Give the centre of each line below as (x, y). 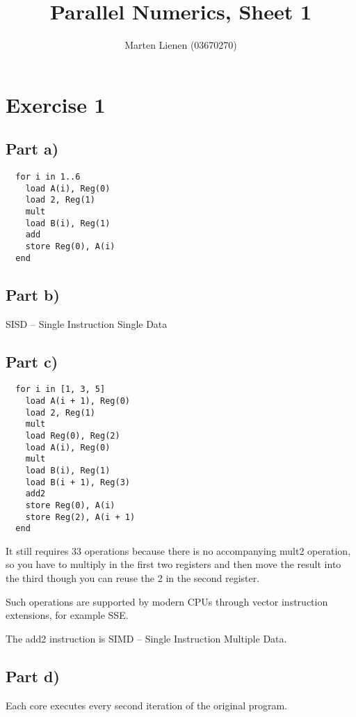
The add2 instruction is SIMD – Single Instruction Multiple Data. (146, 638)
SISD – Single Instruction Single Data (87, 323)
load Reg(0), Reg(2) (73, 435)
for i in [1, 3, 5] (60, 389)
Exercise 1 (56, 104)
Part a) (32, 149)
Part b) (33, 294)
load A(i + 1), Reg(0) (78, 401)
